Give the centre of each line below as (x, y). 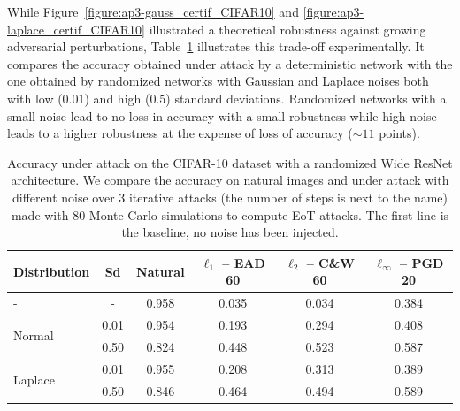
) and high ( (117, 98)
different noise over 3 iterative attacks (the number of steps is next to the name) (230, 197)
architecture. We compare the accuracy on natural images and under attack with (230, 180)
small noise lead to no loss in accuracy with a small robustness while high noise (222, 115)
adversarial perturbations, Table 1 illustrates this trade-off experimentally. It (216, 46)
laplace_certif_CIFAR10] (76, 29)
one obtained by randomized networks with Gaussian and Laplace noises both (218, 81)
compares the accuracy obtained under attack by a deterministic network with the (230, 63)
